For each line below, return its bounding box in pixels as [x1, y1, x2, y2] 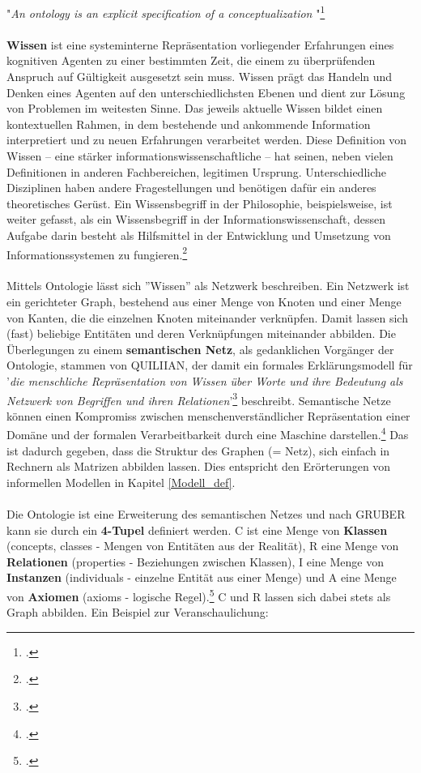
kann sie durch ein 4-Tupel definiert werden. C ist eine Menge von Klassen [6, 521, 388, 538]
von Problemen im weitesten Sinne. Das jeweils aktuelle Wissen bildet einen [6, 100, 383, 117]
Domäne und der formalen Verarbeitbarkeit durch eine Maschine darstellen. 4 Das [6, 424, 409, 443]
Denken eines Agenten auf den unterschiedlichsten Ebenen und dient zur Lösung [6, 83, 406, 100]
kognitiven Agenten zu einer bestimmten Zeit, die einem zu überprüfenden [6, 52, 376, 69]
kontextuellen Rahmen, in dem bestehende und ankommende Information [6, 115, 371, 132]
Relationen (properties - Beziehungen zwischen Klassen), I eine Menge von [6, 553, 384, 570]
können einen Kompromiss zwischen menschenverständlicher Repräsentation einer [6, 407, 410, 424]
